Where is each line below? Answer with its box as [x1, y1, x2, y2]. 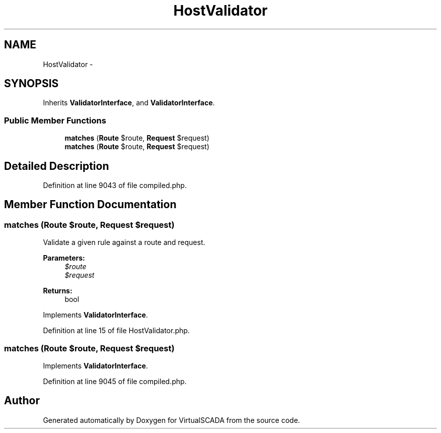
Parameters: [43, 254, 85, 263]
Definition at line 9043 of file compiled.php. [43, 181, 187, 190]
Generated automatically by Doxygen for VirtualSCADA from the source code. [43, 415, 300, 424]
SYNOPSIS [4, 77, 59, 90]
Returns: [43, 286, 72, 295]
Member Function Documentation [4, 198, 177, 211]
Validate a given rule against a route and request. [43, 238, 205, 247]
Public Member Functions [4, 115, 106, 126]
